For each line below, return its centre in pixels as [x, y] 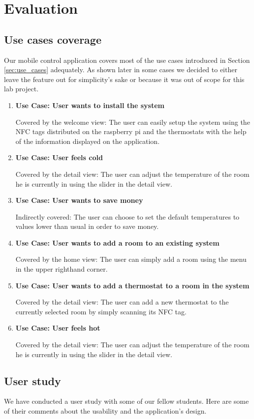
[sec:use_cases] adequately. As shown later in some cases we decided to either [121, 70]
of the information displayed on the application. [88, 141]
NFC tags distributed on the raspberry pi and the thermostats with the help [131, 131]
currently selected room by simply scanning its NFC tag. [101, 311]
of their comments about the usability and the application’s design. [105, 411]
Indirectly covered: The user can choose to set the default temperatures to [127, 216]
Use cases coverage [53, 39]
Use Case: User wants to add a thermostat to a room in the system [132, 285]
